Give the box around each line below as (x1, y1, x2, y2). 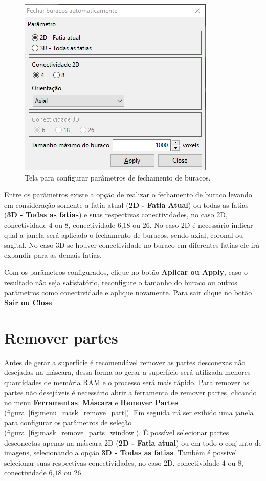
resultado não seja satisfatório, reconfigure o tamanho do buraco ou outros (4, 276, 237, 287)
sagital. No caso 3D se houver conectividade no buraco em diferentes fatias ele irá (4, 239, 260, 250)
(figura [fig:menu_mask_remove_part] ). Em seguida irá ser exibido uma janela (4, 407, 254, 417)
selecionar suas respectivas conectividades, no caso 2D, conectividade (4, 457, 220, 468)
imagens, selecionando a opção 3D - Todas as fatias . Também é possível (4, 447, 237, 458)
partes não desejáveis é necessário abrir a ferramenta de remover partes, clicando (4, 387, 257, 397)
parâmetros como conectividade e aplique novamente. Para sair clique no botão (4, 287, 252, 297)
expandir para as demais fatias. (4, 249, 102, 260)
